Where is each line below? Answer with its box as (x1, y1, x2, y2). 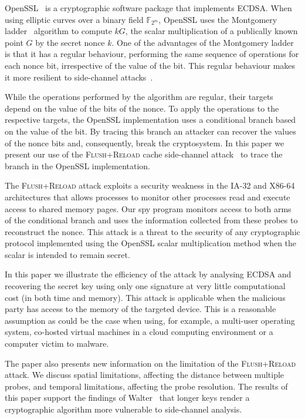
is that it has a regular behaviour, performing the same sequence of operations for (5, 48, 299, 60)
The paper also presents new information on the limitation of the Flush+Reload (5, 357, 296, 369)
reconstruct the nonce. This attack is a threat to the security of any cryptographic (5, 225, 300, 237)
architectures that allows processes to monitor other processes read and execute (5, 190, 290, 203)
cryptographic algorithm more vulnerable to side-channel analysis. (5, 403, 242, 415)
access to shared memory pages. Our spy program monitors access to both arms (5, 202, 292, 214)
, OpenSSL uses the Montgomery (158, 13, 277, 25)
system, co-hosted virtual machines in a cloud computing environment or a (5, 326, 273, 338)
